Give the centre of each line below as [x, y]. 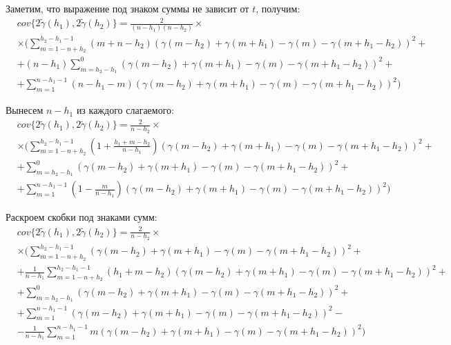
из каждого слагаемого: [125, 110]
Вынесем [25, 110]
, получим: [278, 8]
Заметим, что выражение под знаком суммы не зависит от [127, 8]
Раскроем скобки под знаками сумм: [81, 217]
